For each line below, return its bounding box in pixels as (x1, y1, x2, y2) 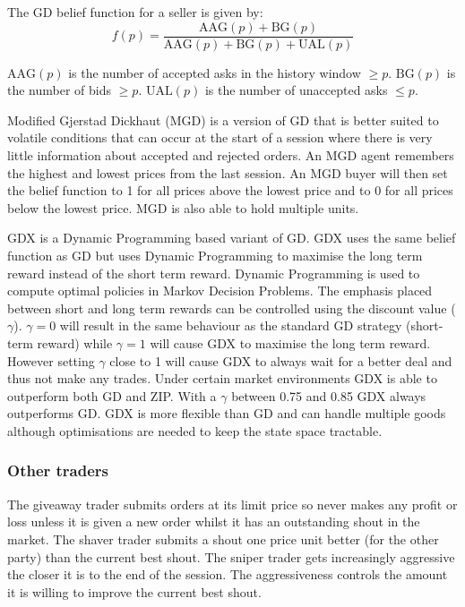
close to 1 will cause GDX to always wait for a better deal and (109, 351, 452, 370)
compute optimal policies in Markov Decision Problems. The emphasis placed (7, 281, 433, 300)
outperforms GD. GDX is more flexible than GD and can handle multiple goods (7, 404, 446, 423)
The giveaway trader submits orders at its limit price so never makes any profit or (7, 494, 458, 513)
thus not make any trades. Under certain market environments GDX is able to (7, 369, 437, 388)
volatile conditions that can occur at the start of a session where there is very (7, 128, 433, 147)
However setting (7, 351, 95, 370)
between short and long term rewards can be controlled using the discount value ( (7, 298, 456, 317)
